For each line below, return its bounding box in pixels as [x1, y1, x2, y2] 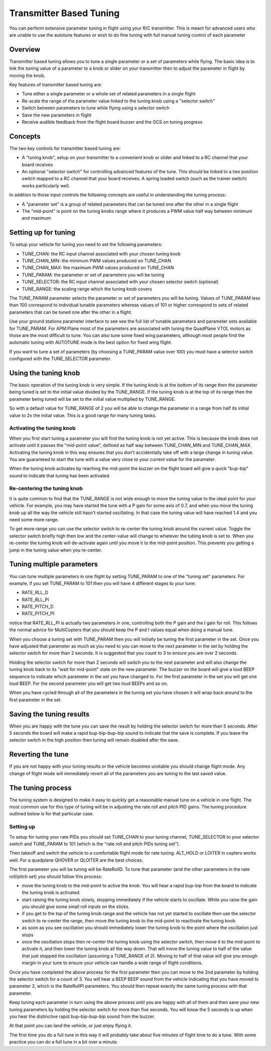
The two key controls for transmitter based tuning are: [9, 145, 121, 151]
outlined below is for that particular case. [9, 811, 94, 817]
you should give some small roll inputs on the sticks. [22, 904, 130, 910]
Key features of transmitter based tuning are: [9, 82, 102, 88]
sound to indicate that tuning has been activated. [9, 473, 110, 479]
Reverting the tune [9, 750, 69, 759]
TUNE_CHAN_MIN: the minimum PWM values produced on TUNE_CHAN [22, 258, 172, 264]
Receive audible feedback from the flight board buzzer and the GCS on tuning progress [22, 119, 203, 125]
